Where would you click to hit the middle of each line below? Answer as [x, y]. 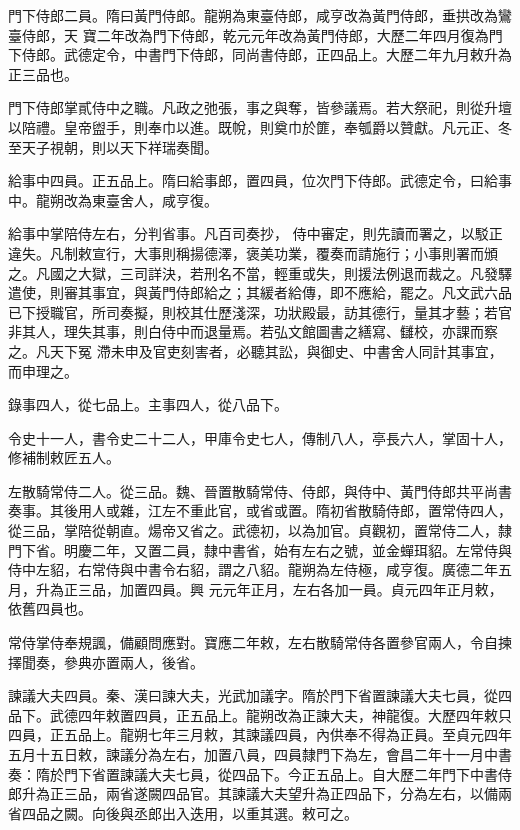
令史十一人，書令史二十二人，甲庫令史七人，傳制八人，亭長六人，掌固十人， [260, 437]
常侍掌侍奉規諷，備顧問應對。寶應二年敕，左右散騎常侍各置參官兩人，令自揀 [260, 642]
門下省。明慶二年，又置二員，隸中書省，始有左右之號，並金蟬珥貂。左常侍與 [260, 549]
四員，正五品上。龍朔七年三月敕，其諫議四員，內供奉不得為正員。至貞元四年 [260, 734]
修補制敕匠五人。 [64, 457]
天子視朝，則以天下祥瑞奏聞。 [119, 146]
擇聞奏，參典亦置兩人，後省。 [106, 661]
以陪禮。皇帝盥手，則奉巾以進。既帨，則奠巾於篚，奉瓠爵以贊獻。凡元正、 [253, 126]
